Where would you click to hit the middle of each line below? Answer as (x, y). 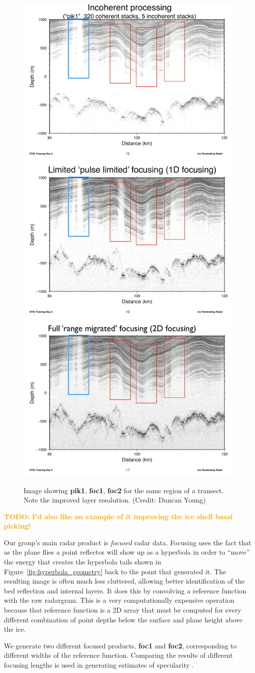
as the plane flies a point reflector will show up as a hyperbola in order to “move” (127, 552)
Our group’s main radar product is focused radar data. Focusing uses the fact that (128, 542)
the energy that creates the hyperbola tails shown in (83, 562)
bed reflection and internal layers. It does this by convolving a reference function (125, 590)
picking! (17, 526)
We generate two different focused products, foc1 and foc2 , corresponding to (120, 645)
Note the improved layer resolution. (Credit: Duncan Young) (115, 500)
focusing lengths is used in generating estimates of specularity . (99, 665)
